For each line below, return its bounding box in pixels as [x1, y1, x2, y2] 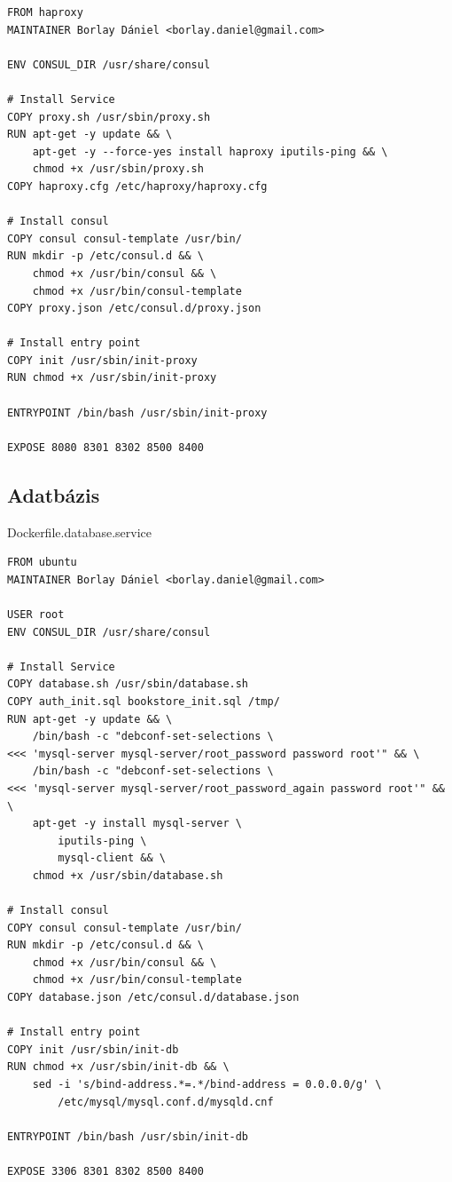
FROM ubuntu [7, 556, 77, 569]
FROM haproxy [7, 6, 83, 19]
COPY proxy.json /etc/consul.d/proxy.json [7, 302, 261, 315]
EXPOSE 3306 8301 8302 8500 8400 [7, 1165, 204, 1178]
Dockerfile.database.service [7, 522, 152, 541]
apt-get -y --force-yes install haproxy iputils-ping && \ [32, 145, 388, 158]
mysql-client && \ [58, 852, 166, 865]
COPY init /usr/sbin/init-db [7, 1043, 179, 1056]
